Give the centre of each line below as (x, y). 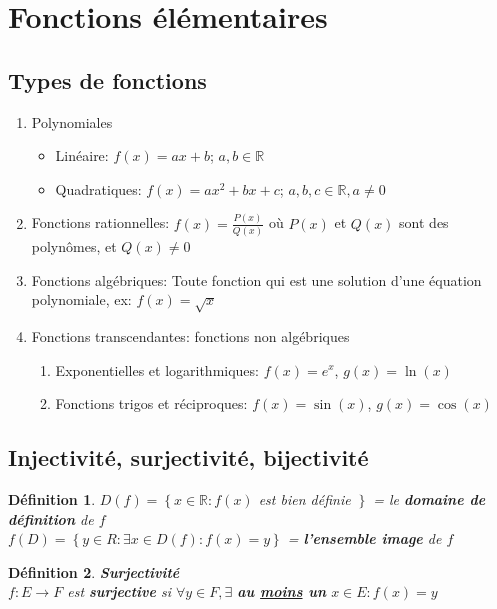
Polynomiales (72, 121)
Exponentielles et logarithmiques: (157, 369)
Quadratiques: (98, 188)
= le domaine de (429, 498)
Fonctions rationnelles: (100, 222)
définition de (51, 518)
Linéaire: (82, 155)
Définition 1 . (52, 498)
